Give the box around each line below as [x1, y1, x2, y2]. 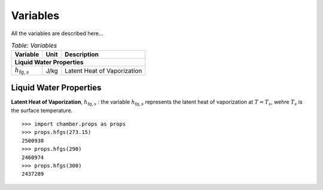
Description [65, 51, 99, 59]
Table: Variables [11, 42, 57, 50]
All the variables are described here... [11, 30, 104, 37]
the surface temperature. [11, 107, 73, 114]
